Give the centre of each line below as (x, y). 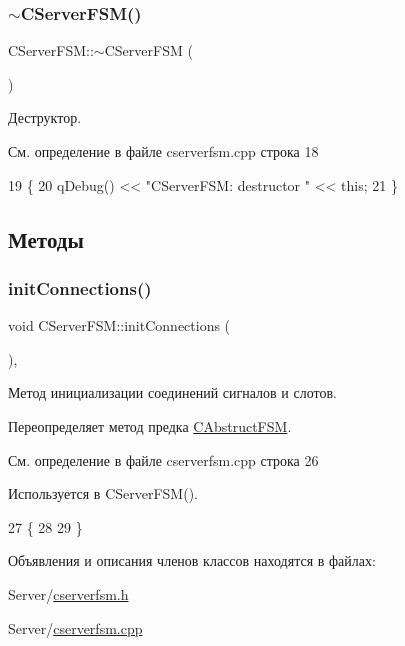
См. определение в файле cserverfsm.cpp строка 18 (163, 151)
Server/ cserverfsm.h (68, 593)
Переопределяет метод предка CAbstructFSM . (150, 425)
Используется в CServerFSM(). (103, 493)
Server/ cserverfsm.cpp (75, 627)
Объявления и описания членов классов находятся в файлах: (192, 560)
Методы (46, 238)
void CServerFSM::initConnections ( (119, 325)
